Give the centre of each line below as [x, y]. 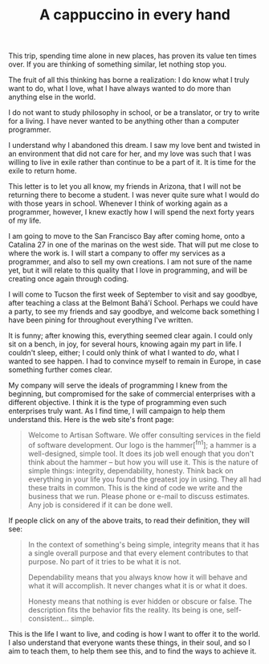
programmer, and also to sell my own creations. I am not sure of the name [130, 262]
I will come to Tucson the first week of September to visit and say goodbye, [133, 294]
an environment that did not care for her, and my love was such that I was [130, 154]
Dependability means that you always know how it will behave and [137, 577]
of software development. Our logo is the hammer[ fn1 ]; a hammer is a [142, 444]
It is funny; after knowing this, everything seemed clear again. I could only [130, 336]
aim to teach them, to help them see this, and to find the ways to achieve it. [132, 651]
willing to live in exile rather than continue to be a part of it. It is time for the [132, 162]
